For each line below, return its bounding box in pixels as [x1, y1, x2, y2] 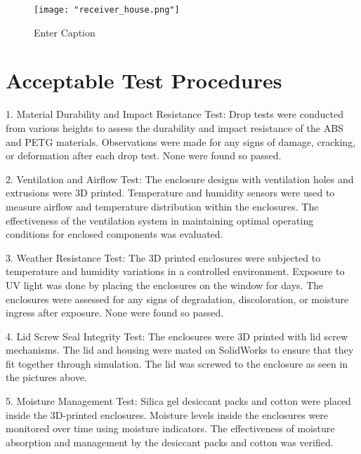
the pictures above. [6, 370, 88, 385]
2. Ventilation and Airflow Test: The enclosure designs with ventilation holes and [6, 171, 354, 186]
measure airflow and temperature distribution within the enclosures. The [6, 199, 319, 213]
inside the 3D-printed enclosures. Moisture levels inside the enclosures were [6, 407, 329, 422]
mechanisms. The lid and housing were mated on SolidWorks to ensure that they [6, 342, 354, 357]
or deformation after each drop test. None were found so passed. [6, 148, 282, 163]
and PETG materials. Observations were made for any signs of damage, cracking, [6, 134, 356, 149]
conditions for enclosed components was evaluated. [6, 227, 223, 241]
